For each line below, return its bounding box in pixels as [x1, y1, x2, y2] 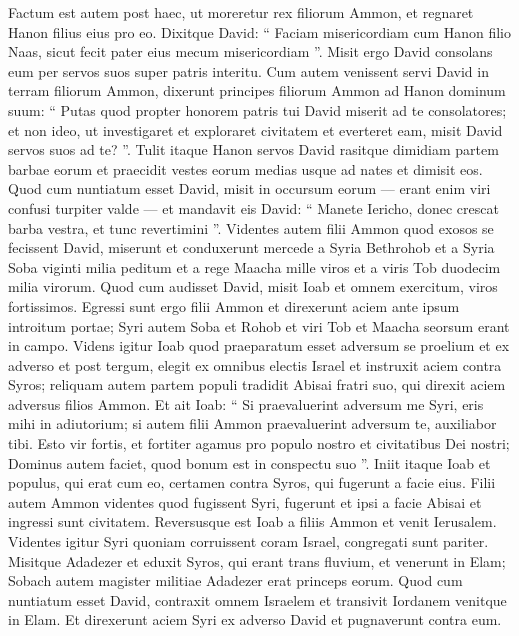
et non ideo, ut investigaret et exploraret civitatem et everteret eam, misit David [8, 119, 503, 140]
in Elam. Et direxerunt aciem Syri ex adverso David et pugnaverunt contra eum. [8, 609, 502, 630]
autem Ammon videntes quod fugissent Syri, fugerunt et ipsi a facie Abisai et [8, 491, 482, 512]
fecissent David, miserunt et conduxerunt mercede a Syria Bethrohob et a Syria [8, 237, 495, 258]
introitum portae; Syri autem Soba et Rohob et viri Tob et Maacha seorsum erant [8, 315, 510, 336]
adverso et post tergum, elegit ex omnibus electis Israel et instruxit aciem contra [8, 354, 502, 375]
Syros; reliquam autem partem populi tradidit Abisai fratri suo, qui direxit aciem [8, 374, 506, 395]
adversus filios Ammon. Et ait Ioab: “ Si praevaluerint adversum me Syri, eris [8, 393, 484, 414]
